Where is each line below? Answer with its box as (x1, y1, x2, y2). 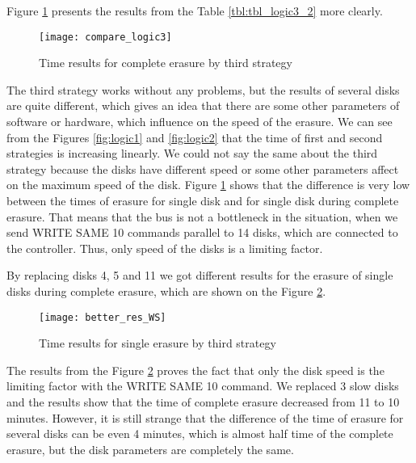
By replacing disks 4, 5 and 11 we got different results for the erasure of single (6, 267, 393, 284)
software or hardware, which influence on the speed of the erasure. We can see (6, 113, 393, 130)
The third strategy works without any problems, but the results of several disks (6, 81, 400, 98)
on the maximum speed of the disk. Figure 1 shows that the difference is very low (6, 176, 410, 193)
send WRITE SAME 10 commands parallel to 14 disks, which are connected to (6, 224, 398, 241)
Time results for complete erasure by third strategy (39, 54, 292, 71)
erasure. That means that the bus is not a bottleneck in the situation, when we (6, 208, 398, 225)
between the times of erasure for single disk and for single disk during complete (6, 192, 399, 208)
